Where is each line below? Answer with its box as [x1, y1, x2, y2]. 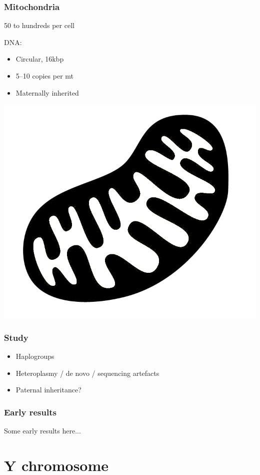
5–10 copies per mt [15, 71, 74, 81]
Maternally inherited [15, 87, 79, 98]
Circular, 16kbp [15, 54, 64, 64]
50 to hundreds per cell [4, 20, 74, 31]
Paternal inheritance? [15, 384, 81, 395]
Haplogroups [15, 351, 54, 361]
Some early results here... [4, 425, 81, 435]
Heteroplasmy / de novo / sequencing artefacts [15, 367, 159, 378]
